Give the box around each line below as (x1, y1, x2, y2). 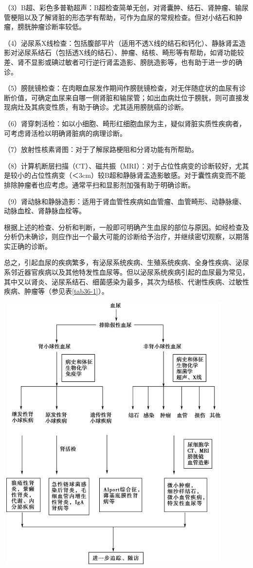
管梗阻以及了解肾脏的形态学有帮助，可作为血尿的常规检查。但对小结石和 (4, 12, 235, 22)
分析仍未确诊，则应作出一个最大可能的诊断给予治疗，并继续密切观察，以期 (4, 231, 242, 242)
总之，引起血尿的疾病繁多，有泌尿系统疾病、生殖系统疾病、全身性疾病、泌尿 (4, 257, 249, 267)
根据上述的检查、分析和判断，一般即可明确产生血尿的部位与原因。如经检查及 (4, 222, 249, 232)
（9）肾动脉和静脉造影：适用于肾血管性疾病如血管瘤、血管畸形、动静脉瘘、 (4, 196, 246, 206)
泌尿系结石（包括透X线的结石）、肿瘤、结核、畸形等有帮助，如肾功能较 (17, 47, 244, 57)
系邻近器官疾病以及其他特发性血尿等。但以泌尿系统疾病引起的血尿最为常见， (4, 267, 249, 277)
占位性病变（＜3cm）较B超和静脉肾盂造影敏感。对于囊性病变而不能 (31, 170, 246, 180)
